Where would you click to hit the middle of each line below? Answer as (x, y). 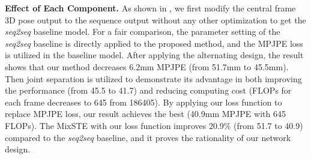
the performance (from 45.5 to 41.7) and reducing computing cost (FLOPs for (148, 90)
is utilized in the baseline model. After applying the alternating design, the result (154, 55)
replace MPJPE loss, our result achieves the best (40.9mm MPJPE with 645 (145, 114)
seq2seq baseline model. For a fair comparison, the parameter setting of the (143, 31)
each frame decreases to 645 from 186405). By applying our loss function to (143, 102)
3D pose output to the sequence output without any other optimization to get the (155, 19)
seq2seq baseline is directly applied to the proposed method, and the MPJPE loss (154, 43)
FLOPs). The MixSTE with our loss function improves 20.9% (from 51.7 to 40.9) (154, 125)
